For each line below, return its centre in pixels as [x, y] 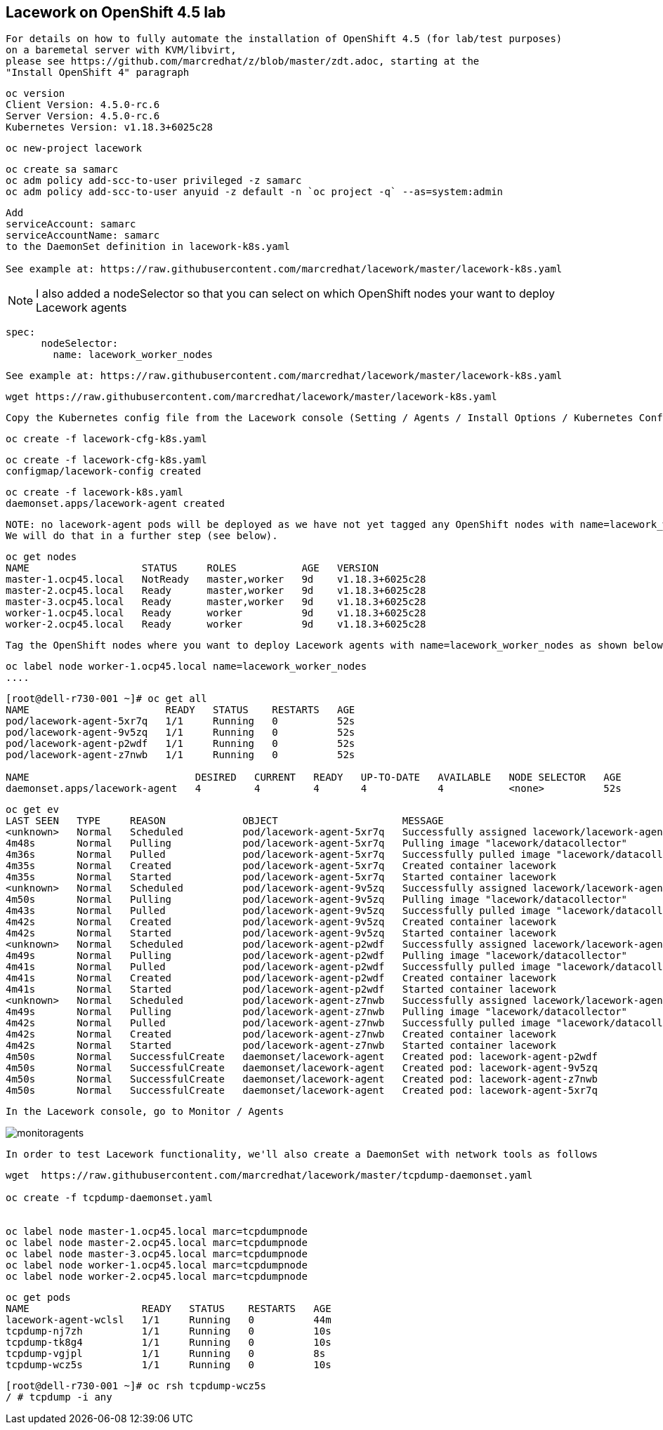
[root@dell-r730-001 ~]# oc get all [106, 699]
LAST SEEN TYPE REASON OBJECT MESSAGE [225, 821]
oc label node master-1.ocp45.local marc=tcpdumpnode [157, 1232]
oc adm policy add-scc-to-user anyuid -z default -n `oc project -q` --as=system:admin [255, 192]
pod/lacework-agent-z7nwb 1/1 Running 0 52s [180, 755]
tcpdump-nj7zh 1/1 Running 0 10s [169, 1331]
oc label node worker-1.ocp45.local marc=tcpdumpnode [157, 1265]
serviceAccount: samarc [71, 224]
